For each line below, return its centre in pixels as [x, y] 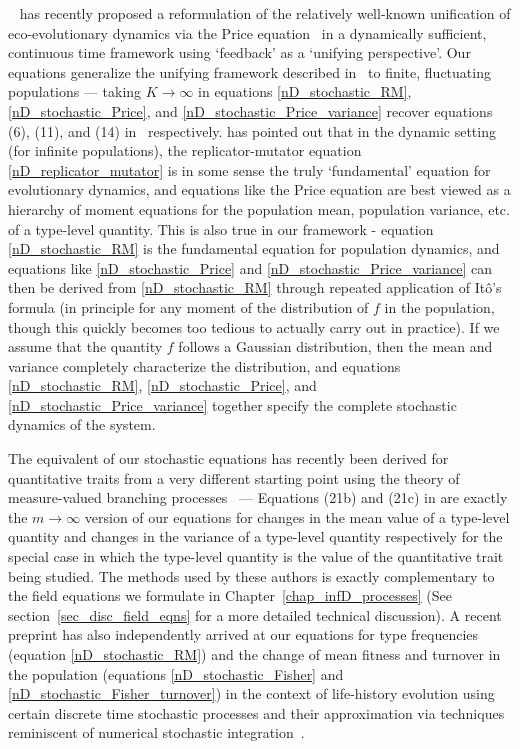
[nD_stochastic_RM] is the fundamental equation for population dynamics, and [254, 248]
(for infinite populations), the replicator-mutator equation [185, 150]
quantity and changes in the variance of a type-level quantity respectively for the [255, 536]
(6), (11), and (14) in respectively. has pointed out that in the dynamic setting [252, 130]
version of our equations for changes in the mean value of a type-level [297, 516]
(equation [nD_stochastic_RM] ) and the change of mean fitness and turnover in [254, 654]
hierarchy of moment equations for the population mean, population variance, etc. [259, 208]
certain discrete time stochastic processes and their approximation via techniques [256, 712]
